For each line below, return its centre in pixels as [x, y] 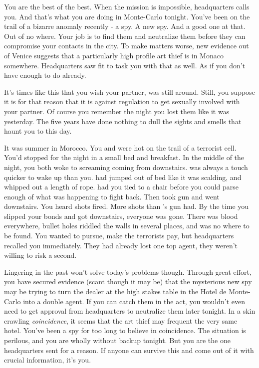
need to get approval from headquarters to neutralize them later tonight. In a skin [130, 311]
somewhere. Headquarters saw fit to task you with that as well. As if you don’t [125, 65]
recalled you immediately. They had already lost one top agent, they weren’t [121, 245]
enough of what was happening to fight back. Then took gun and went [112, 196]
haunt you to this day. [38, 131]
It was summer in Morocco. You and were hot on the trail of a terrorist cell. [120, 147]
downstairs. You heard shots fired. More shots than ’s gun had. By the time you [127, 206]
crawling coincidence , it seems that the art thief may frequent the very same [121, 320]
